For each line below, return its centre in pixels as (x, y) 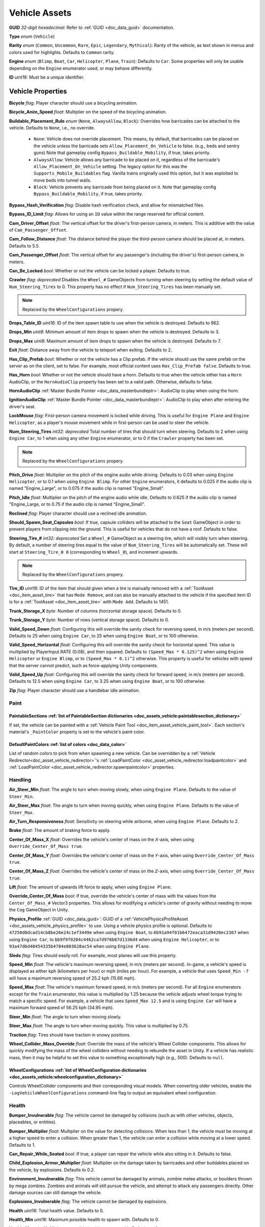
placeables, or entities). (33, 1122)
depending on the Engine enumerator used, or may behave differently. (81, 68)
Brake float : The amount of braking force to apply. (60, 830)
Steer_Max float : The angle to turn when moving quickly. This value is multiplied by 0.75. (99, 1026)
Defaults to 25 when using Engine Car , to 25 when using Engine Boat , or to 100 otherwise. (104, 636)
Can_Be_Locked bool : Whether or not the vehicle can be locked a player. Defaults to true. (100, 271)
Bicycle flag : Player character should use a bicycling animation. (73, 103)
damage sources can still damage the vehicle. (55, 1192)
